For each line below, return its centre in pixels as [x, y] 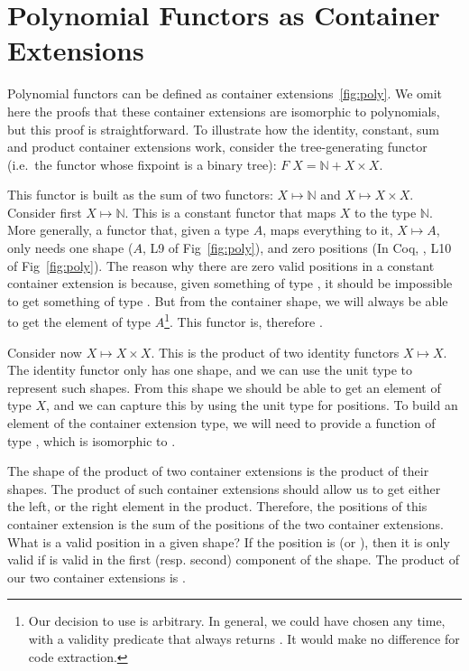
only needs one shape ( [70, 248]
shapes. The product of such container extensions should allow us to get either [224, 488]
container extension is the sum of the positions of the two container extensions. [225, 524]
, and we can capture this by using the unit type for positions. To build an [252, 405]
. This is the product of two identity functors [275, 352]
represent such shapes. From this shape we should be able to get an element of [224, 387]
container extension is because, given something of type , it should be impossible [230, 283]
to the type [386, 212]
